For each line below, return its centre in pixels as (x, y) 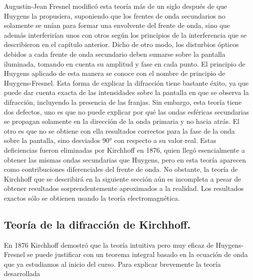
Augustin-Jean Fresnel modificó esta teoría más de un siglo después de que (116, 6)
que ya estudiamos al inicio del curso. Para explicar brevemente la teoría (112, 264)
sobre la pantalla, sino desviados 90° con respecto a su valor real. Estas (110, 140)
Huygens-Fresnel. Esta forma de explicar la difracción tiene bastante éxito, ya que (126, 82)
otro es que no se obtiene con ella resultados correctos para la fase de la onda (119, 130)
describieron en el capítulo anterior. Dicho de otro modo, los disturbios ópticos (121, 44)
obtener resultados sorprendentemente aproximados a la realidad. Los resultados (124, 188)
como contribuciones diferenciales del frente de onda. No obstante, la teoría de (121, 169)
